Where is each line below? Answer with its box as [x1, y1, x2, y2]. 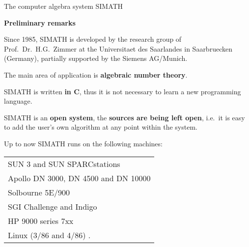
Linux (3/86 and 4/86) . [8, 229, 91, 241]
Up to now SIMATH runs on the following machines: [4, 138, 163, 148]
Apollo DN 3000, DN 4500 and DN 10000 [8, 172, 151, 184]
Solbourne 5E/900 [8, 186, 70, 198]
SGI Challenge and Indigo [8, 200, 97, 212]
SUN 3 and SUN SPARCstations [8, 158, 120, 169]
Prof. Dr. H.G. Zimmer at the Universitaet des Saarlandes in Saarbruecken [4, 43, 232, 54]
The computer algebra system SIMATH [4, 1, 123, 11]
